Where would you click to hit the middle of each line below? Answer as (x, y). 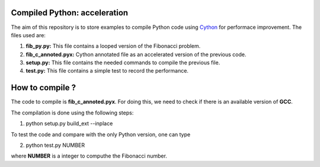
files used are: (28, 35)
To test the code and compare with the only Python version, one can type (101, 134)
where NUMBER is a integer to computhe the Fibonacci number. (89, 156)
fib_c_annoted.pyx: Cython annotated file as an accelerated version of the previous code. (136, 54)
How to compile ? (44, 88)
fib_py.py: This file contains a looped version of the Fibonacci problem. (113, 46)
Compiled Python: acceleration (70, 13)
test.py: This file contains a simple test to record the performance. (107, 71)
